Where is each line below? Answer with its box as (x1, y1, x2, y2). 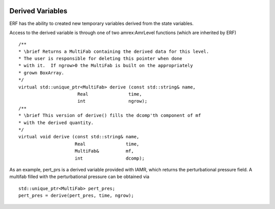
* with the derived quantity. (18, 120, 94, 126)
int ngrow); (77, 98, 148, 104)
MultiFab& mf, (74, 148, 134, 154)
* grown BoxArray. (18, 70, 65, 76)
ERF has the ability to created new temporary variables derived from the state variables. (9, 20, 194, 26)
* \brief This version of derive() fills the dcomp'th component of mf (18, 112, 201, 118)
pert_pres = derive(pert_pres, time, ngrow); (18, 193, 134, 198)
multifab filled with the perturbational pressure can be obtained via (9, 173, 150, 180)
